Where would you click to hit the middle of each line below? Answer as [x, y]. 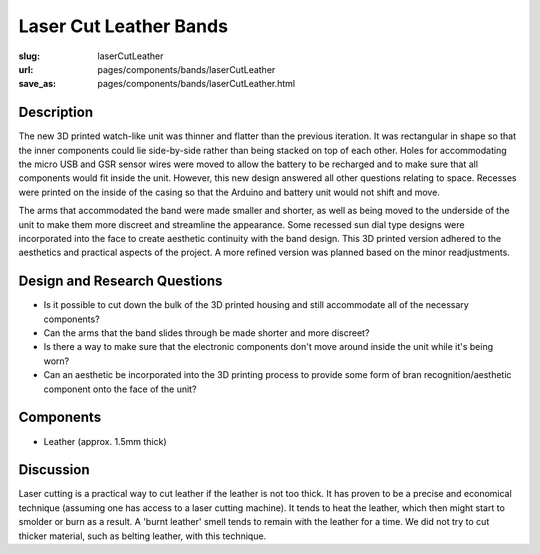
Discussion [54, 470]
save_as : [37, 84]
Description [56, 112]
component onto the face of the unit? [120, 389]
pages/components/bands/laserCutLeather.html [196, 84]
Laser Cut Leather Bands [123, 26]
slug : [29, 56]
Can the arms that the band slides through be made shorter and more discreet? [206, 333]
